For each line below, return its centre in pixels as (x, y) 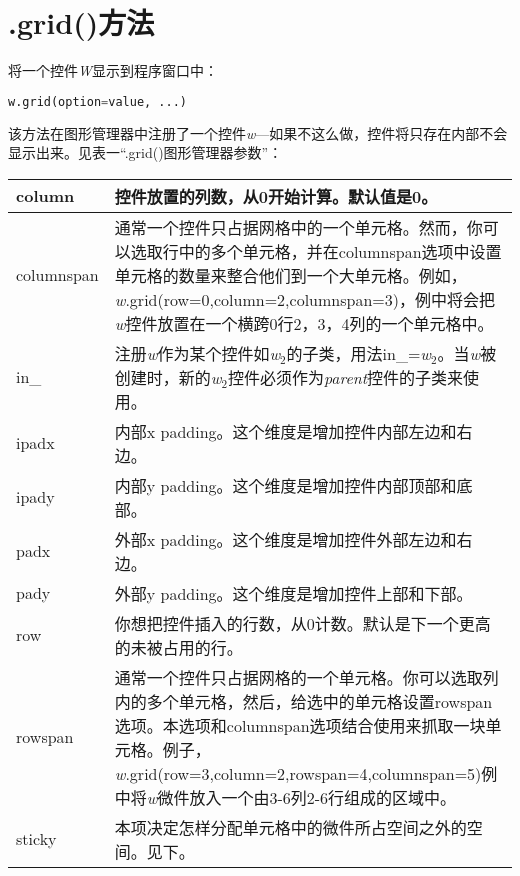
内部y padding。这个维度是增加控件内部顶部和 (285, 485)
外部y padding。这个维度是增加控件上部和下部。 (293, 593)
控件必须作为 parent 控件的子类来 (345, 377)
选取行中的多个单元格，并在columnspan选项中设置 (316, 251)
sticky (36, 839)
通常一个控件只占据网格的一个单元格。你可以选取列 (306, 677)
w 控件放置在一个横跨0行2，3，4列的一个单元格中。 (304, 323)
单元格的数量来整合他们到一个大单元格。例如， (290, 275)
